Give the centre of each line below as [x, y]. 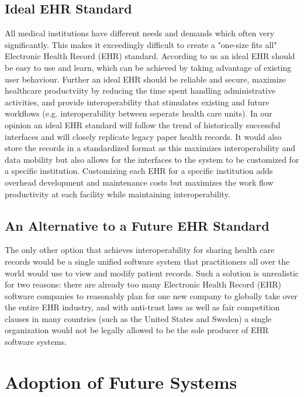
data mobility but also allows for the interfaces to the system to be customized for [152, 159]
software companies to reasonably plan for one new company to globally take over [151, 295]
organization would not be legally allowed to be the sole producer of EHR [137, 330]
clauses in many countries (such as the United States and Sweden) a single [138, 318]
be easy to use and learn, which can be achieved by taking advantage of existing [148, 67]
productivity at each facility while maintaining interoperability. [118, 194]
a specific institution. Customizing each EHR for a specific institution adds [139, 171]
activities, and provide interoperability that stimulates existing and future [137, 102]
